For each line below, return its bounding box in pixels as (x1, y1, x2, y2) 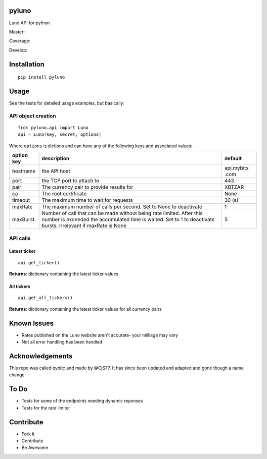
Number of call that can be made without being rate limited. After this (42, 210, 203, 217)
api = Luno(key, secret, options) (18, 132, 101, 137)
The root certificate (42, 190, 87, 197)
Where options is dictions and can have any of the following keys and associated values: (9, 143, 193, 149)
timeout (12, 197, 30, 204)
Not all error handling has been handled (21, 339, 102, 345)
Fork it (21, 431, 35, 437)
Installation (9, 60, 44, 68)
